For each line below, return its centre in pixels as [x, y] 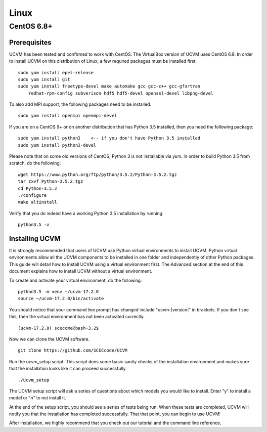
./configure [32, 195]
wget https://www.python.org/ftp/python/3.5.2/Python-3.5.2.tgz [98, 174]
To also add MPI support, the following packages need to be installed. [80, 104]
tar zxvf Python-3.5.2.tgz [51, 181]
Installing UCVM [35, 238]
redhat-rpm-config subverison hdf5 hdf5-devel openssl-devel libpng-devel [121, 93]
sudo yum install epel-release [56, 72]
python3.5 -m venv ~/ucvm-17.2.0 [58, 292]
